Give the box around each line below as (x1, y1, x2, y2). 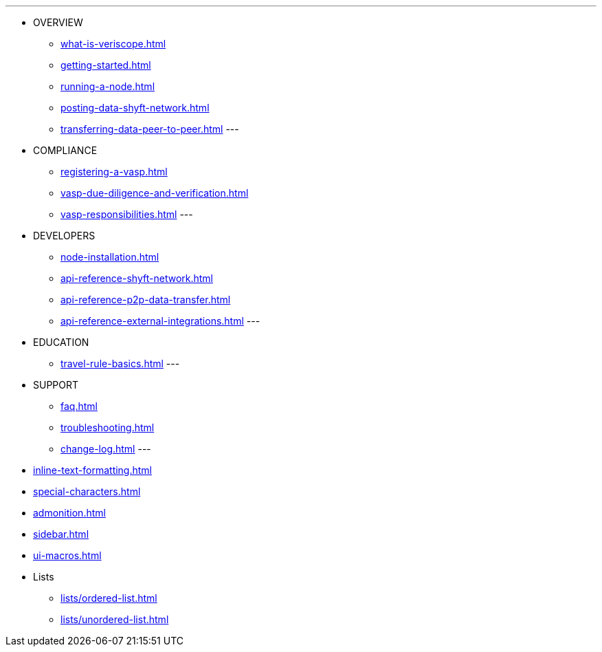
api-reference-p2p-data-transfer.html (60, 294, 231, 305)
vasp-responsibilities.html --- (60, 208, 193, 220)
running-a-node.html (60, 80, 155, 92)
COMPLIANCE (33, 144, 98, 156)
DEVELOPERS (33, 230, 96, 241)
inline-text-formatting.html (33, 464, 153, 476)
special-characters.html (33, 486, 141, 497)
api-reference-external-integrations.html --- (60, 315, 260, 327)
